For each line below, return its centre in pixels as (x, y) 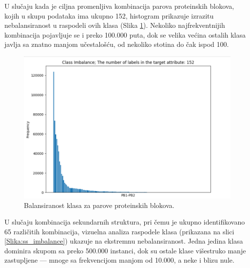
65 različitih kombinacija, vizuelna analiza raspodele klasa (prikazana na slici (119, 231)
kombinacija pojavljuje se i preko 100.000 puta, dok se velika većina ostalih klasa (125, 34)
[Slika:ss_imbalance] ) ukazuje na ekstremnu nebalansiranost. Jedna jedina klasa (124, 241)
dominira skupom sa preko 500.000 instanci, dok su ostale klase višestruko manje (125, 250)
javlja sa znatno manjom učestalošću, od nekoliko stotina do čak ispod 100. (117, 44)
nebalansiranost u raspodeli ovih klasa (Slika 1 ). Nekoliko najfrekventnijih (115, 25)
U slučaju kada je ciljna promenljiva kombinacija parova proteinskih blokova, (119, 6)
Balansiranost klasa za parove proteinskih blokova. (99, 205)
